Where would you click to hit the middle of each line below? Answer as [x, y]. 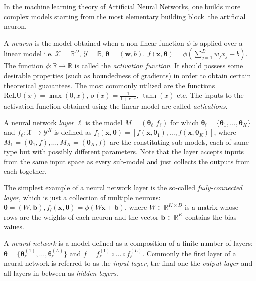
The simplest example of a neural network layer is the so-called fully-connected [123, 188]
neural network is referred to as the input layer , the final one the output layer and [128, 263]
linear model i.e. [28, 53]
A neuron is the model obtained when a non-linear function [94, 42]
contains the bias [211, 216]
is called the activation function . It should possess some [159, 66]
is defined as [73, 132]
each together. [25, 171]
